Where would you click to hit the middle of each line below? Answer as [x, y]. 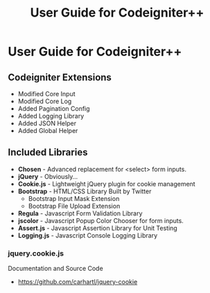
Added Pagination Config [54, 108]
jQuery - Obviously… [48, 176]
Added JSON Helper [47, 123]
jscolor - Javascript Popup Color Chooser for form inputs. [101, 220]
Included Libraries [48, 153]
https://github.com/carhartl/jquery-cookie [78, 282]
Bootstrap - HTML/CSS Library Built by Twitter [85, 191]
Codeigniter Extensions [60, 77]
